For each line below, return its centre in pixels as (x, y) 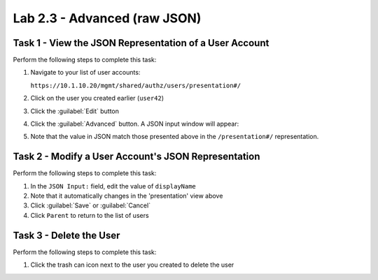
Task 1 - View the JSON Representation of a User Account (141, 43)
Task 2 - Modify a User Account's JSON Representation (136, 157)
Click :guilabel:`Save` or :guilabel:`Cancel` (90, 205)
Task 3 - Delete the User (66, 235)
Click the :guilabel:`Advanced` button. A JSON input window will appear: (135, 124)
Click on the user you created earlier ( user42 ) (97, 98)
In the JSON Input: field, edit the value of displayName (113, 186)
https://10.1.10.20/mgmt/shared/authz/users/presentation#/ (136, 85)
